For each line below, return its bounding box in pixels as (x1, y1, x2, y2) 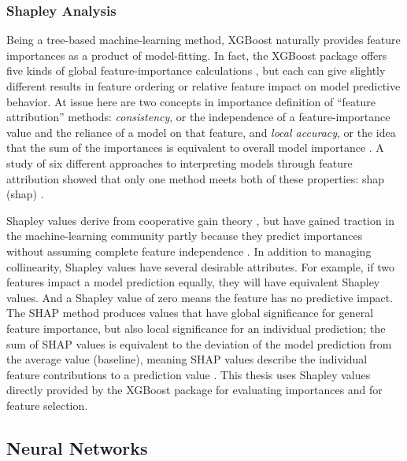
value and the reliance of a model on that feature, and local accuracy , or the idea (6, 124, 396, 140)
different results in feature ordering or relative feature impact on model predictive (6, 78, 401, 94)
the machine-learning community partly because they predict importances (6, 227, 363, 244)
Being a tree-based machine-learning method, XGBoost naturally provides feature (6, 31, 401, 48)
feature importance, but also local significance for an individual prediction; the (6, 319, 386, 336)
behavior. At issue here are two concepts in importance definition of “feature (6, 93, 376, 109)
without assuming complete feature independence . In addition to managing (6, 242, 372, 259)
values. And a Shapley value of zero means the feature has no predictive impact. (6, 289, 394, 305)
